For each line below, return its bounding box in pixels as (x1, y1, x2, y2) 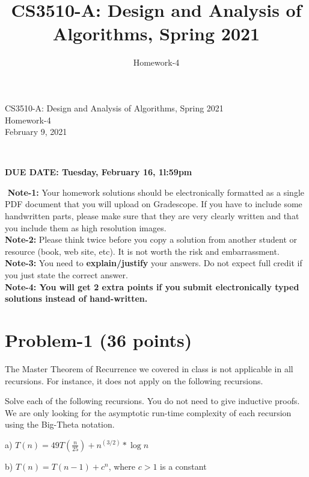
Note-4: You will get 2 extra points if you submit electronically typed (5, 280, 299, 293)
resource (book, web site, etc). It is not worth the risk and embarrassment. (5, 245, 280, 257)
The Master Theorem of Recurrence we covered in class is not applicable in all (5, 362, 293, 375)
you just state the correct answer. (5, 269, 128, 281)
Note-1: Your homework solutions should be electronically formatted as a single (7, 185, 304, 198)
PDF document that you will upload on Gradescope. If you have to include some (5, 198, 302, 210)
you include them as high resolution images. (5, 221, 167, 234)
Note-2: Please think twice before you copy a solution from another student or (5, 233, 297, 246)
